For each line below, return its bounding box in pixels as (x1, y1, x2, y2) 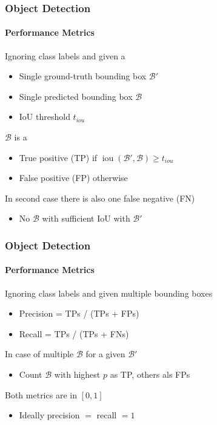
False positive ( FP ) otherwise (19, 171, 128, 184)
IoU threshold (19, 110, 70, 123)
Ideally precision (19, 409, 80, 421)
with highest (54, 368, 101, 380)
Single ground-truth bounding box (19, 70, 147, 82)
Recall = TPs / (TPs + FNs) (19, 327, 129, 340)
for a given (85, 348, 125, 360)
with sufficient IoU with (42, 212, 130, 225)
